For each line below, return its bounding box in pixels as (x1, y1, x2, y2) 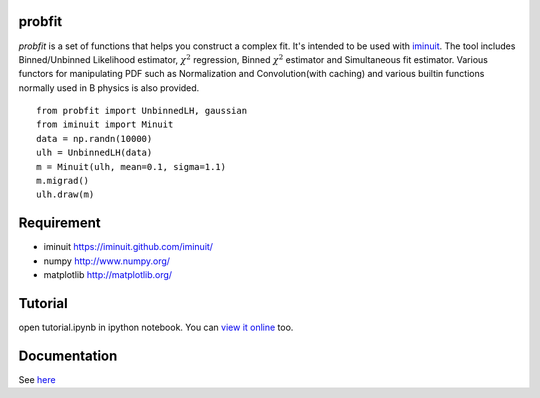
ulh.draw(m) (36, 189, 95, 200)
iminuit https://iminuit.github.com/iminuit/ (43, 241, 214, 253)
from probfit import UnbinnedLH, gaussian (36, 105, 248, 117)
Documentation (18, 347, 118, 364)
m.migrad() (36, 175, 90, 187)
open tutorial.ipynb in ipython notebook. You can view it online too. (18, 321, 294, 334)
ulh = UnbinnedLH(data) (36, 147, 153, 159)
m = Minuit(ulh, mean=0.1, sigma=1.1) (36, 161, 227, 172)
